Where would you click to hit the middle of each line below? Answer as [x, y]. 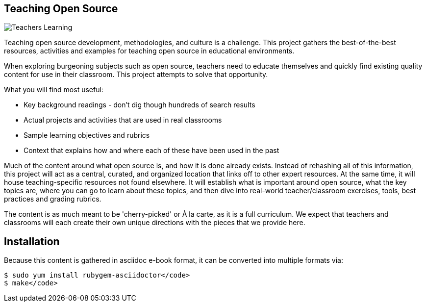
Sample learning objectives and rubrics [87, 135]
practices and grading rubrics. [53, 199]
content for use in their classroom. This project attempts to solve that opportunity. [136, 75]
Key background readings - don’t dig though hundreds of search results [139, 105]
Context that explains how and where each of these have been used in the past [151, 151]
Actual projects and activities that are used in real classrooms [123, 120]
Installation [32, 241]
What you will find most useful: [54, 90]
